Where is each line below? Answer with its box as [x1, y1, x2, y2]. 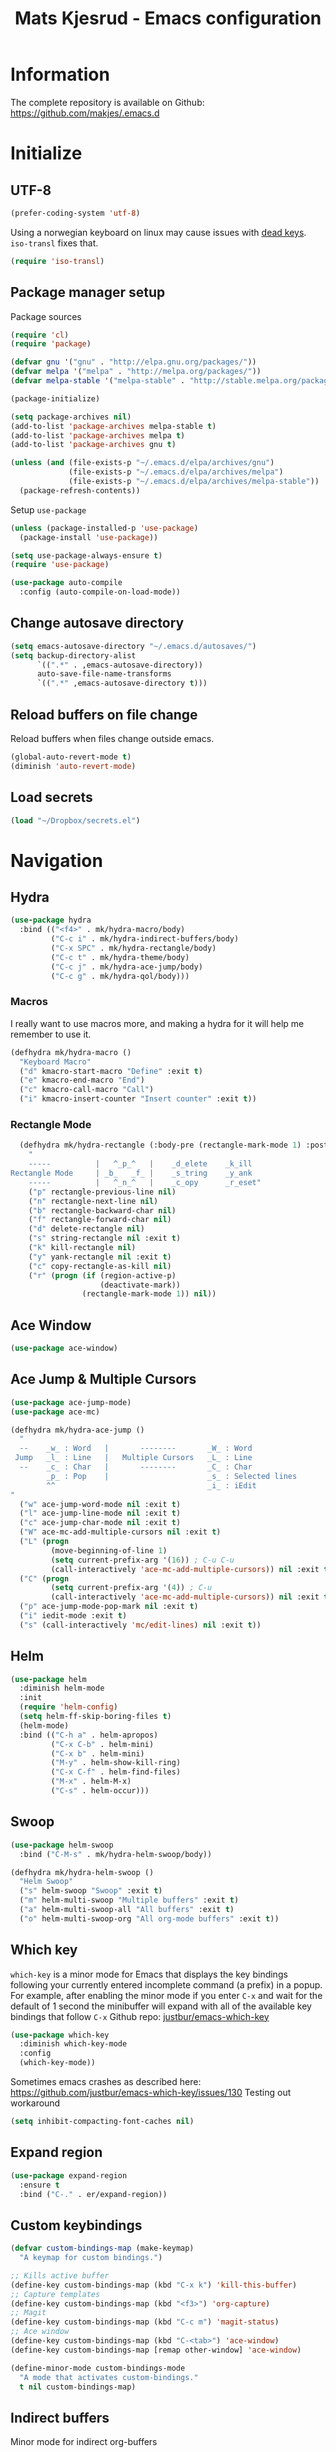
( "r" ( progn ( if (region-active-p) [28, 1270, 177, 1281]
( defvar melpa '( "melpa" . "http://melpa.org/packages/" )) [10, 367, 262, 377]
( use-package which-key [10, 2030, 110, 2040]
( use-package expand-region [10, 2170, 128, 2181]
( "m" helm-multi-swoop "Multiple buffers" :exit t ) [19, 1895, 240, 1906]
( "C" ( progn [19, 1573, 70, 1584]
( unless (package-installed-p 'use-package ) [10, 523, 199, 533]
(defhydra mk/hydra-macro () [10, 1047, 132, 1057]
